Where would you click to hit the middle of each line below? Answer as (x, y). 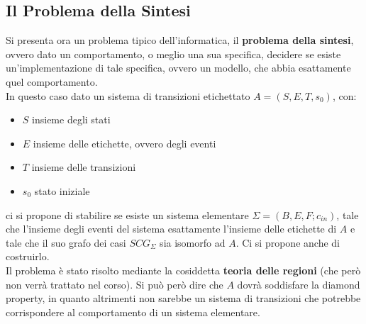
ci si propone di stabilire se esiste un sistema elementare (127, 214)
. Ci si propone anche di (288, 242)
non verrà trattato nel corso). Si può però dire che (115, 284)
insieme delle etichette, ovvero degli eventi (124, 143)
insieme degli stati (71, 119)
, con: (344, 95)
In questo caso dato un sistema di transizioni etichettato (128, 95)
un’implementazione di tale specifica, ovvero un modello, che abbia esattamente (178, 68)
